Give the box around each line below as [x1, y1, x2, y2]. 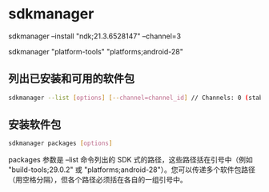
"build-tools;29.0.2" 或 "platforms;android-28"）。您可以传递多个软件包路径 [8, 165, 256, 174]
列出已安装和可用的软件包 [8, 72, 134, 86]
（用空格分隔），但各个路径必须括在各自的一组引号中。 [8, 175, 187, 185]
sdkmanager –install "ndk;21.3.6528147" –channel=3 [8, 31, 182, 41]
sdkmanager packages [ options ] [8, 139, 113, 148]
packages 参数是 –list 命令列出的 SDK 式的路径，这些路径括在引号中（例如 [8, 155, 254, 165]
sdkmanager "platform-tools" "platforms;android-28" [8, 46, 184, 56]
